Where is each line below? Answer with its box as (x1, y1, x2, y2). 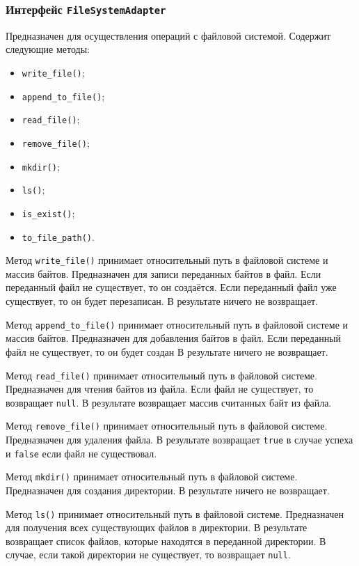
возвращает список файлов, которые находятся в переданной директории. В (6, 533, 326, 548)
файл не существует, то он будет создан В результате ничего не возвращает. (6, 344, 328, 359)
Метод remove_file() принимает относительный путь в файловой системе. (6, 418, 328, 433)
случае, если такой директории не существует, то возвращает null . (6, 547, 291, 562)
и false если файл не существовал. (6, 446, 157, 460)
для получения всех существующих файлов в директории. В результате (6, 520, 308, 535)
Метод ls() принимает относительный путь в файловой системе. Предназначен (6, 506, 344, 521)
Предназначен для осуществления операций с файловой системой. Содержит (6, 28, 331, 42)
